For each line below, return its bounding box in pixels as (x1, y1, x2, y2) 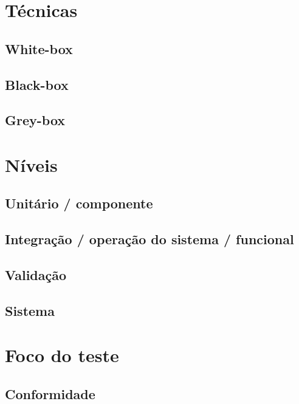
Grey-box (5, 111, 66, 129)
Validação (5, 265, 67, 284)
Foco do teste (5, 343, 119, 368)
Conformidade (5, 384, 95, 403)
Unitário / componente (5, 194, 153, 213)
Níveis (5, 152, 58, 177)
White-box (5, 39, 73, 58)
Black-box (5, 75, 69, 94)
